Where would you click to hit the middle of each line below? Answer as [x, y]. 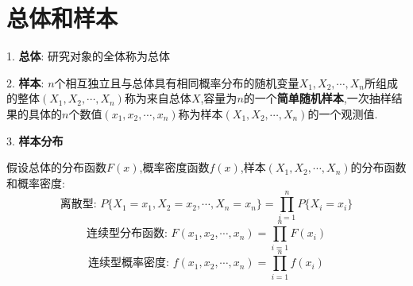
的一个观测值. [343, 113]
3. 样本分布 [35, 140]
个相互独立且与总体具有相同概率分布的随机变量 [177, 82]
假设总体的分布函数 [56, 167]
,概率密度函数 [174, 167]
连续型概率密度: [129, 263]
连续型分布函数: [127, 234]
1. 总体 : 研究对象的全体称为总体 [89, 56]
